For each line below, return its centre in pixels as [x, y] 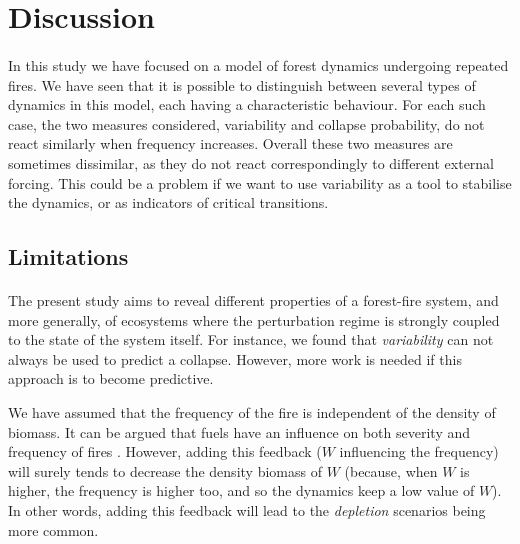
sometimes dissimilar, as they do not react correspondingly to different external [251, 162]
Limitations [68, 256]
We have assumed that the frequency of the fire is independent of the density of [252, 412]
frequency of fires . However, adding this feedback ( [165, 451]
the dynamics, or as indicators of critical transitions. [168, 202]
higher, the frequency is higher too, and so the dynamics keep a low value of [241, 490]
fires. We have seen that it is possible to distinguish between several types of [242, 84]
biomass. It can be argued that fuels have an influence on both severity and [239, 431]
